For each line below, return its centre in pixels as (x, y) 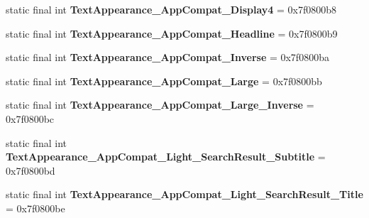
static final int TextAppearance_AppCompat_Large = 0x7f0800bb (164, 81)
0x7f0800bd (31, 170)
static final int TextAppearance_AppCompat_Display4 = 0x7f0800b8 (171, 9)
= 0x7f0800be (35, 208)
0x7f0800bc (30, 118)
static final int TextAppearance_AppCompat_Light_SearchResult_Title (184, 194)
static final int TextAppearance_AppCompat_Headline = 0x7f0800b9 (172, 33)
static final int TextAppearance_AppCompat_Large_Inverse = (160, 105)
